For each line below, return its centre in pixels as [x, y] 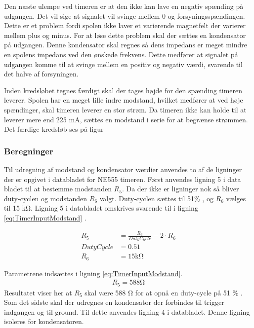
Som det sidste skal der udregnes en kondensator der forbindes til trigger [114, 302]
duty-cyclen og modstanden [46, 198]
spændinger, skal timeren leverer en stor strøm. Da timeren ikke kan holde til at [125, 109]
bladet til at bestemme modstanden [58, 189]
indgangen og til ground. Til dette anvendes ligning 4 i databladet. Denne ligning [127, 311]
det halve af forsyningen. [41, 74]
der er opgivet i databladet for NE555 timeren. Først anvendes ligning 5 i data [123, 179]
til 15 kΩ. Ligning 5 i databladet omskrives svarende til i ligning [101, 208]
